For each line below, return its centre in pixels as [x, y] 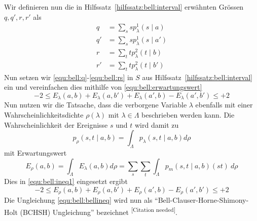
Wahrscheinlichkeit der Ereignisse [56, 124]
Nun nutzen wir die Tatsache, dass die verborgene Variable [96, 105]
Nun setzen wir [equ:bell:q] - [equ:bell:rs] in [69, 77]
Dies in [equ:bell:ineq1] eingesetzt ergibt [66, 181]
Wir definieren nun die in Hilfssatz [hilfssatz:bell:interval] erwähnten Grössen [124, 7]
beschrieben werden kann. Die [188, 115]
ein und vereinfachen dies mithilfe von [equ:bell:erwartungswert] [103, 87]
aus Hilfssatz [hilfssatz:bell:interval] [197, 77]
